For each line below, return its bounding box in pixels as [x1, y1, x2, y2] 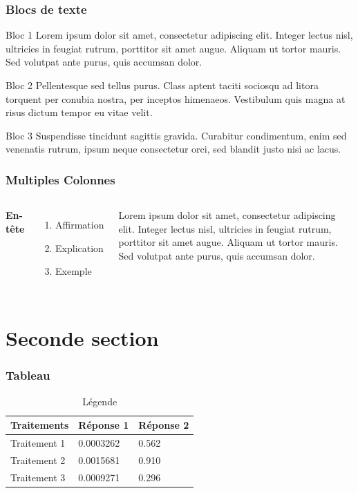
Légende [82, 394, 117, 408]
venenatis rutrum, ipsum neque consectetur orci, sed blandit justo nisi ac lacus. [6, 142, 341, 156]
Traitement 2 [10, 452, 66, 467]
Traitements [10, 418, 69, 432]
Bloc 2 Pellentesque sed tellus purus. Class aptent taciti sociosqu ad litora [6, 78, 319, 92]
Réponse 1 [78, 418, 129, 432]
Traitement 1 [10, 436, 66, 449]
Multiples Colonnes [6, 171, 115, 188]
